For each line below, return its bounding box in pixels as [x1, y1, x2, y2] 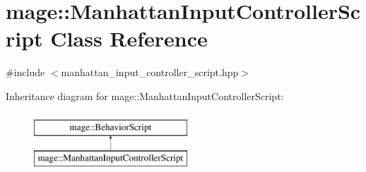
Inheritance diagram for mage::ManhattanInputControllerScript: [6, 88, 284, 103]
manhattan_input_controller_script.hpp [61, 65, 239, 80]
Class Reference [50, 24, 208, 53]
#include [6, 65, 45, 80]
